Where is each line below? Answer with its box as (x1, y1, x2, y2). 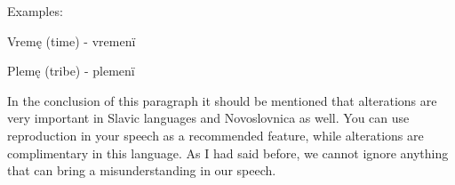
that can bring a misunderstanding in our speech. (7, 161, 276, 180)
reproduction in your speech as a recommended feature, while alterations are (7, 125, 424, 144)
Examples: (7, 2, 63, 20)
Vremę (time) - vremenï (7, 31, 136, 50)
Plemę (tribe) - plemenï (7, 61, 135, 80)
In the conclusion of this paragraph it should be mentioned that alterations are (7, 91, 437, 109)
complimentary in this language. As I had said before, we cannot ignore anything (7, 143, 449, 162)
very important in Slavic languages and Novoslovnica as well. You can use (7, 109, 410, 127)
